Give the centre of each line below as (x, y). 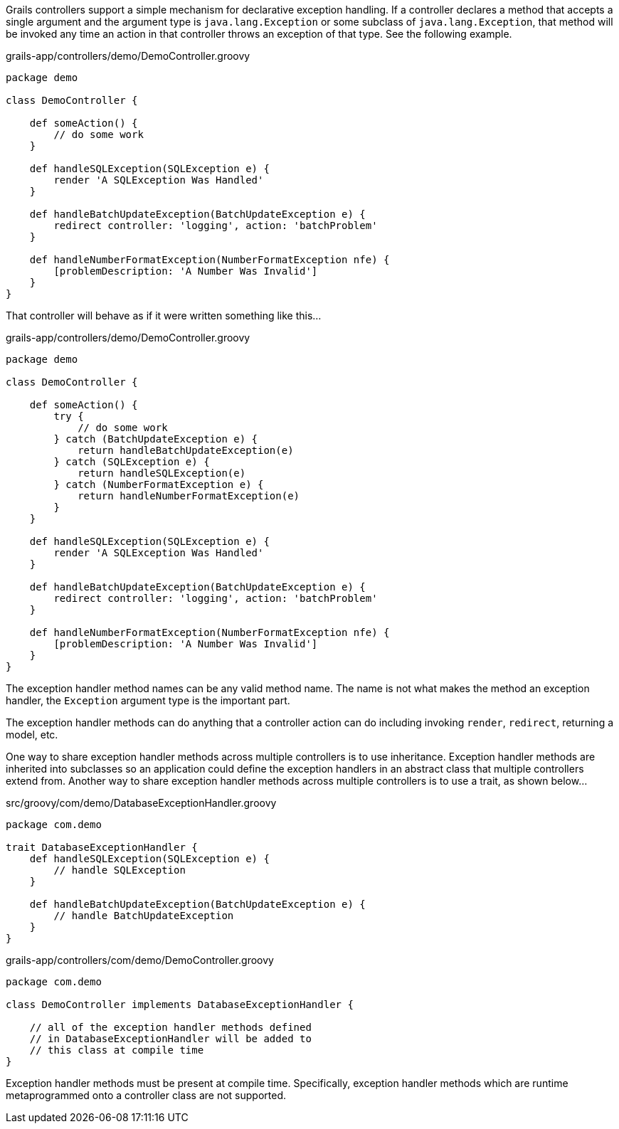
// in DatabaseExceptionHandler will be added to (170, 1039)
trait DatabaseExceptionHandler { (102, 847)
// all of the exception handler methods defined (170, 1027)
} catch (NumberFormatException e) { (159, 484)
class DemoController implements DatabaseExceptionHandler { (180, 1005)
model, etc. (32, 735)
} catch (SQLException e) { (132, 462)
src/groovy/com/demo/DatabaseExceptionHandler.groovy (141, 803)
